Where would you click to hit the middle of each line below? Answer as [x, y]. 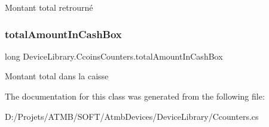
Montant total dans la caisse [57, 76]
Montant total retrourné [49, 7]
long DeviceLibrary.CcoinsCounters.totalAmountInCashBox [114, 56]
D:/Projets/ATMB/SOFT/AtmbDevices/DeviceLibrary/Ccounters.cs [132, 116]
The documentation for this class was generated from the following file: [135, 96]
